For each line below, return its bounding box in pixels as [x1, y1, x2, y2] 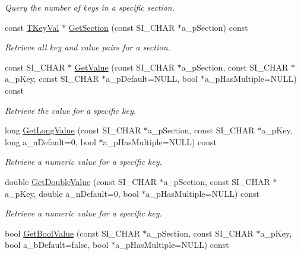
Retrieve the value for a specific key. [5, 104, 136, 116]
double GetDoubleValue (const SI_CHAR [5, 175, 157, 187]
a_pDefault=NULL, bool [106, 72, 198, 85]
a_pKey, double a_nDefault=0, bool [5, 187, 139, 199]
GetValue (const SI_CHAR [74, 60, 175, 73]
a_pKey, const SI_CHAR [5, 72, 99, 85]
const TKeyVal [5, 21, 59, 33]
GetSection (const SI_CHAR [68, 21, 175, 33]
